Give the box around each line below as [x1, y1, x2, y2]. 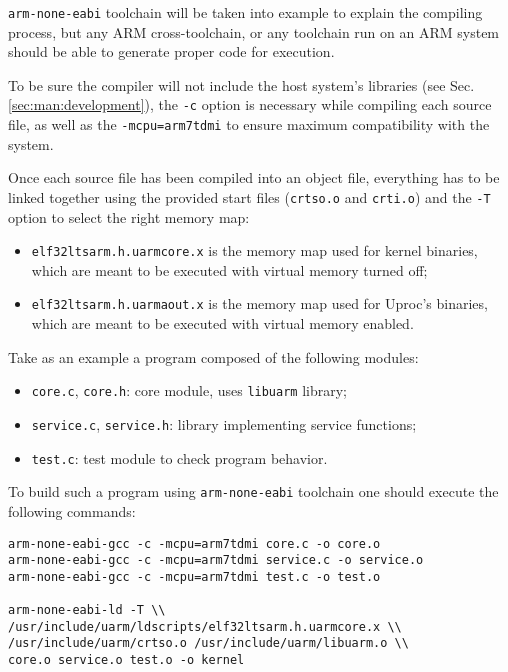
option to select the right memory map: [8, 206, 250, 227]
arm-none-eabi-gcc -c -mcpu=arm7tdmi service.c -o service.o [8, 553, 424, 568]
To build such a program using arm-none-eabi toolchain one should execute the [8, 481, 499, 502]
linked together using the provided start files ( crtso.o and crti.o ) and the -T [8, 186, 491, 207]
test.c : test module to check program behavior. [31, 447, 328, 468]
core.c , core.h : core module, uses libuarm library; [31, 380, 348, 401]
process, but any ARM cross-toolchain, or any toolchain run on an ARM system [8, 21, 500, 42]
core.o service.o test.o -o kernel [8, 653, 245, 668]
